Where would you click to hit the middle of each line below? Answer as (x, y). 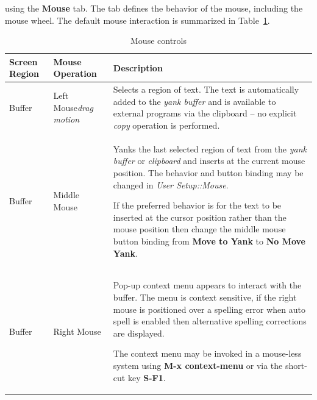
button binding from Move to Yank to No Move (209, 241)
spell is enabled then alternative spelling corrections (210, 321)
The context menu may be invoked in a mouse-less (207, 353)
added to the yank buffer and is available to (194, 101)
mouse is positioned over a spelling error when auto (209, 309)
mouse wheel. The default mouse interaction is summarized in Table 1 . (137, 20)
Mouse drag (73, 107)
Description (138, 67)
